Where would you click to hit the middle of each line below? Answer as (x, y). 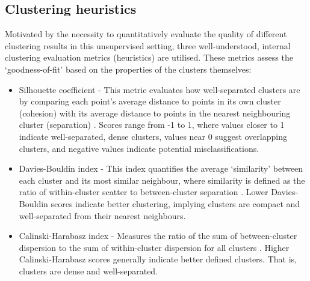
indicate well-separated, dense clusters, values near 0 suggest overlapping (153, 136)
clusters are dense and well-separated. (88, 270)
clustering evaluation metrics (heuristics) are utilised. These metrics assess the (149, 57)
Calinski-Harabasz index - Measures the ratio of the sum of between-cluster (158, 236)
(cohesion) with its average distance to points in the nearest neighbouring (155, 113)
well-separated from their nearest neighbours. (102, 215)
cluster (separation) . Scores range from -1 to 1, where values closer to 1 (152, 125)
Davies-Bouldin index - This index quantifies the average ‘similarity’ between (161, 168)
